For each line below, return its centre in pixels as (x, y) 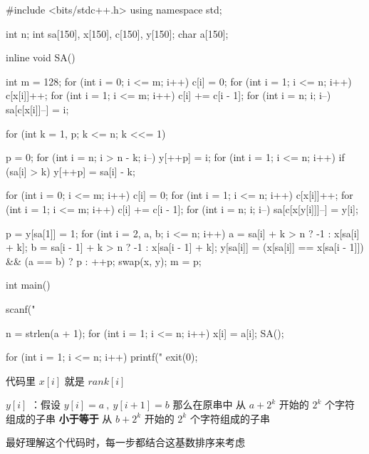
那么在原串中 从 (209, 404)
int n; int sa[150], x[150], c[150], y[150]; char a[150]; (117, 33)
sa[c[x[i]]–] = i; (37, 109)
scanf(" (21, 308)
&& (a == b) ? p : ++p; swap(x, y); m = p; (104, 260)
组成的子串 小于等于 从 (59, 418)
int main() (28, 285)
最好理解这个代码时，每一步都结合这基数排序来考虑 (125, 442)
